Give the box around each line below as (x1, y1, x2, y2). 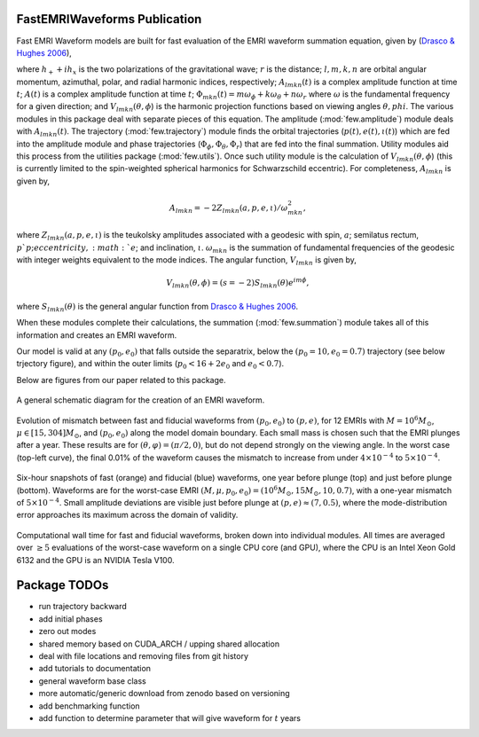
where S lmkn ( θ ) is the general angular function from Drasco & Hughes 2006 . (16, 301, 299, 314)
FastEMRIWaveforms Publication (16, 12, 202, 27)
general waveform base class (38, 675, 146, 686)
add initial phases (38, 613, 103, 624)
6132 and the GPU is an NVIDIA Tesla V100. (16, 554, 175, 565)
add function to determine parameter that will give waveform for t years (38, 712, 302, 723)
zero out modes (38, 626, 97, 637)
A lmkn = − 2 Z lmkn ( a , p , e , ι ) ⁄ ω (169, 202, 288, 215)
